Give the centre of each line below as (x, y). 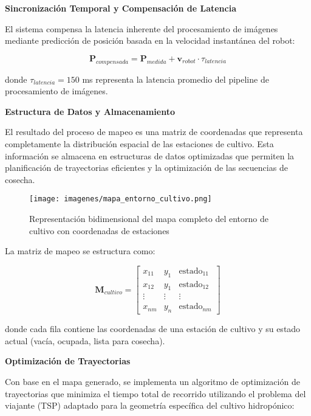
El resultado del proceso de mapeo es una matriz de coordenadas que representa (154, 132)
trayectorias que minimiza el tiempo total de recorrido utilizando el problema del (155, 393)
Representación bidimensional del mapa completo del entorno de (149, 218)
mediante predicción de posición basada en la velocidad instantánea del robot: (150, 40)
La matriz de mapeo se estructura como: (80, 251)
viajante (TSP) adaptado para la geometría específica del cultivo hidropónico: (150, 405)
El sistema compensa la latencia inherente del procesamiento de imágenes (142, 28)
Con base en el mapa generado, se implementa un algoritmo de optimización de (152, 382)
